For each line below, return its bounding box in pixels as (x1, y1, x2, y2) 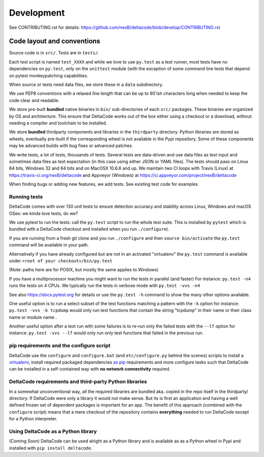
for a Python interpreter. (9, 416, 58, 422)
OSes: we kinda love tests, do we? (9, 210, 78, 216)
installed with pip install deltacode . (9, 445, 92, 451)
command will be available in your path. (9, 242, 89, 248)
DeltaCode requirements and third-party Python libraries (9, 378, 147, 385)
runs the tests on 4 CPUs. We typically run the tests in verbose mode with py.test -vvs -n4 (9, 283, 200, 288)
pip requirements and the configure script (9, 342, 110, 349)
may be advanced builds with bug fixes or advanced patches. (9, 143, 133, 149)
